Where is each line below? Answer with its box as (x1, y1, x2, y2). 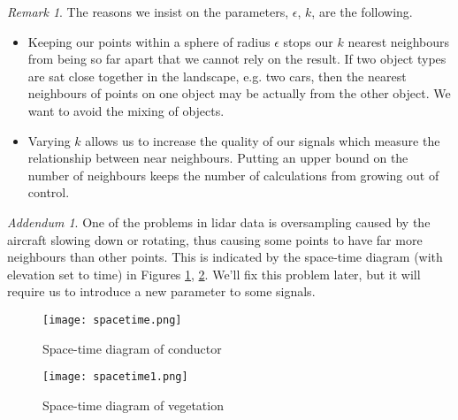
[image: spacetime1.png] (42, 370, 188, 384)
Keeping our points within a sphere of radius (27, 32, 271, 50)
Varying (27, 131, 71, 149)
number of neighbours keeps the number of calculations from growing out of (27, 165, 439, 184)
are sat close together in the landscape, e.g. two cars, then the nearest (27, 66, 407, 85)
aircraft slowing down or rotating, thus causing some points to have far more (7, 230, 423, 248)
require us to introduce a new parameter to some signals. (7, 282, 316, 301)
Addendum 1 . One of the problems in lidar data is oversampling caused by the (7, 212, 431, 231)
